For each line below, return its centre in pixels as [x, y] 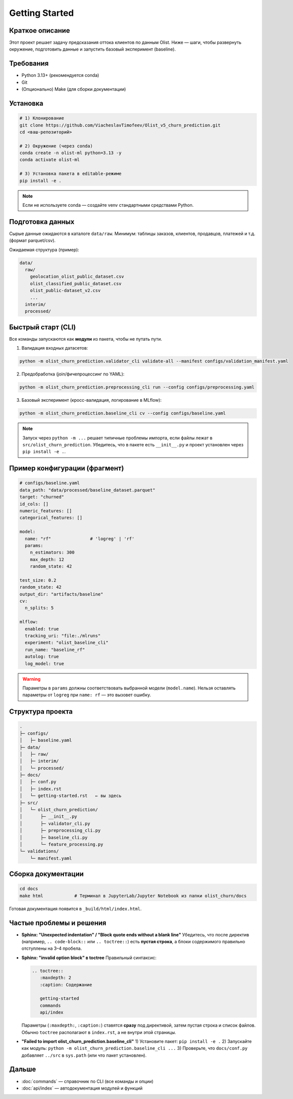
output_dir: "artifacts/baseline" [61, 594]
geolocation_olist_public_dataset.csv [77, 277]
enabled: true [42, 629]
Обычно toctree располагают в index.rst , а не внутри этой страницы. [99, 1032]
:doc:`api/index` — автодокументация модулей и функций [82, 1088]
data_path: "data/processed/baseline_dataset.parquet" [87, 490]
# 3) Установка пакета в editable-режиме [71, 174]
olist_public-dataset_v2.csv [65, 291]
